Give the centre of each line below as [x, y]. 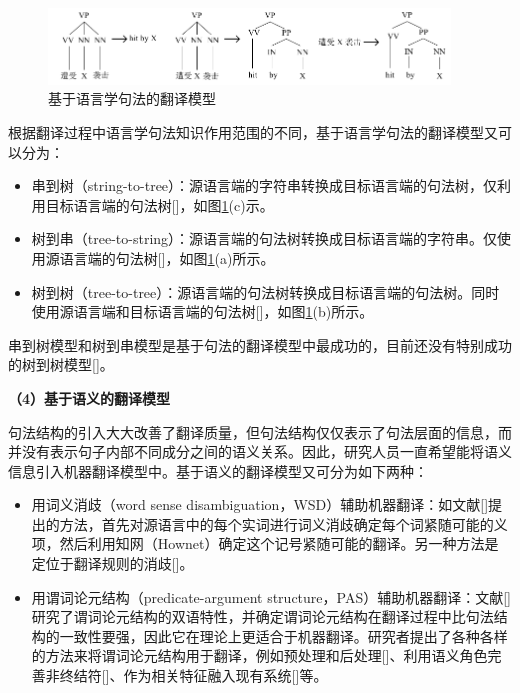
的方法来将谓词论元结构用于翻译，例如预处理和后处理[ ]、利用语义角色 [259, 655]
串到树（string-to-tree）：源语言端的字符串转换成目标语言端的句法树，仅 [264, 185]
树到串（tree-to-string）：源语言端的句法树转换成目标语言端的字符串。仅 [264, 238]
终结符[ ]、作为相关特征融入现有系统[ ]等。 [193, 675]
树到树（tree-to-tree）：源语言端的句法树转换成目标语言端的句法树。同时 [265, 291]
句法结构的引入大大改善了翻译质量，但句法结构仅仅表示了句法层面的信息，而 [260, 431]
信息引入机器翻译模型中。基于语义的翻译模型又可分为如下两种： [218, 470]
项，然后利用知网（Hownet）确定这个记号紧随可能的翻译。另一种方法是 [265, 543]
